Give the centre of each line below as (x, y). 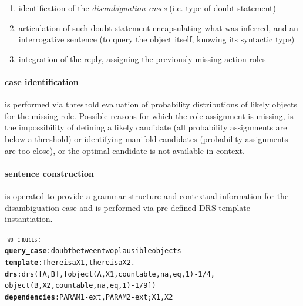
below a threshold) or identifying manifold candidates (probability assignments (147, 138)
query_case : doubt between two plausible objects (93, 251)
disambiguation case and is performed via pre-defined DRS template (128, 207)
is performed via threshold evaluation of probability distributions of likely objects (151, 104)
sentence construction (49, 173)
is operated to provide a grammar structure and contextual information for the (147, 195)
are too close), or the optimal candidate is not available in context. (125, 150)
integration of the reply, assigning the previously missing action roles (142, 58)
